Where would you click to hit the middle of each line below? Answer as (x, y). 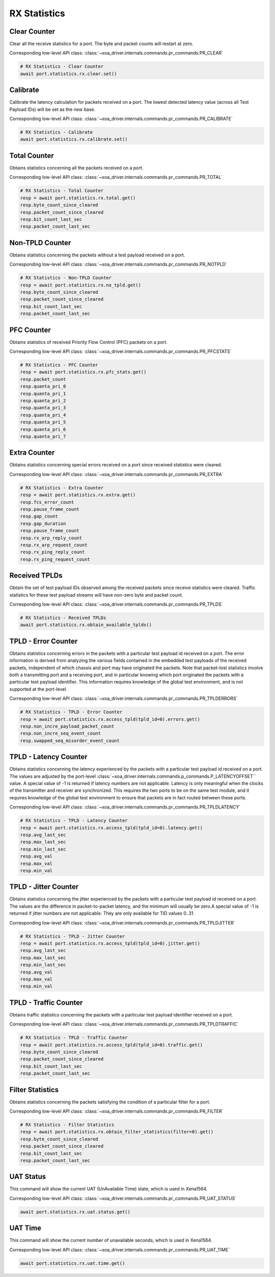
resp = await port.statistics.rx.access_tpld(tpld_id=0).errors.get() (110, 719)
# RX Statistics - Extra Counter (62, 488)
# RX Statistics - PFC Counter (59, 365)
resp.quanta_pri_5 (43, 422)
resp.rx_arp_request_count (54, 545)
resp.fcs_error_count (47, 502)
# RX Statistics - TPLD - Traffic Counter (74, 1038)
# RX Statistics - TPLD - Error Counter (71, 712)
